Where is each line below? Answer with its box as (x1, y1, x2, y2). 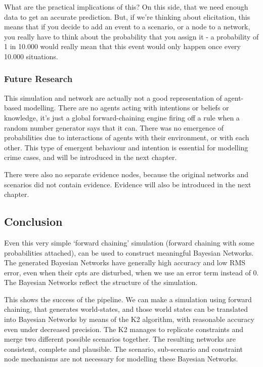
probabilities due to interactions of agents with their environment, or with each (4, 132, 249, 143)
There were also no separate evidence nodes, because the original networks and (4, 169, 249, 179)
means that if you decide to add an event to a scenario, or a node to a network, (4, 21, 250, 32)
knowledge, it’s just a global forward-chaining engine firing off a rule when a (4, 112, 240, 123)
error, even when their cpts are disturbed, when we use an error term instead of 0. (4, 267, 259, 277)
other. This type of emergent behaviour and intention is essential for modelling (4, 142, 248, 152)
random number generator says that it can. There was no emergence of (4, 122, 224, 133)
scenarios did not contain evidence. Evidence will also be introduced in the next (4, 179, 251, 189)
